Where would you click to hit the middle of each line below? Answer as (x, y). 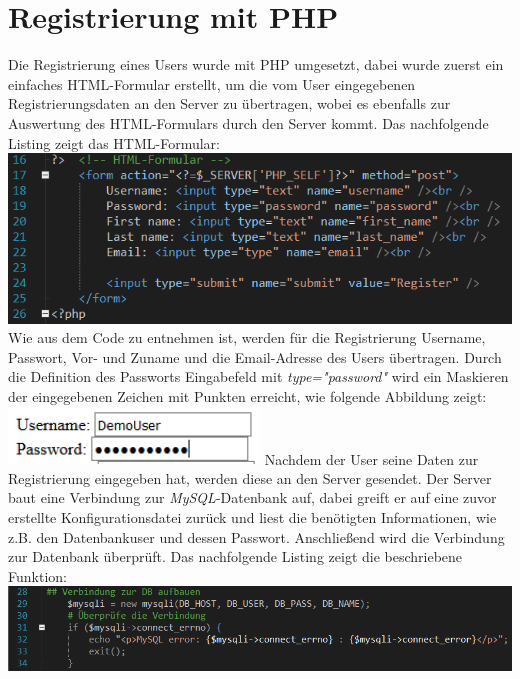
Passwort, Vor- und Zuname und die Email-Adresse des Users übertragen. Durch (255, 356)
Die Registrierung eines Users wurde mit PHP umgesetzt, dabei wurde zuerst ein (256, 64)
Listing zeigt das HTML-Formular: (114, 142)
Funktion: (37, 575)
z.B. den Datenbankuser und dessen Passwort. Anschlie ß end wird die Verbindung (256, 536)
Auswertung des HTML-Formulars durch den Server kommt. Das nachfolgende (248, 122)
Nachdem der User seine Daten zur (371, 458)
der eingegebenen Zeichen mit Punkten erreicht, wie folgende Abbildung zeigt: (247, 396)
